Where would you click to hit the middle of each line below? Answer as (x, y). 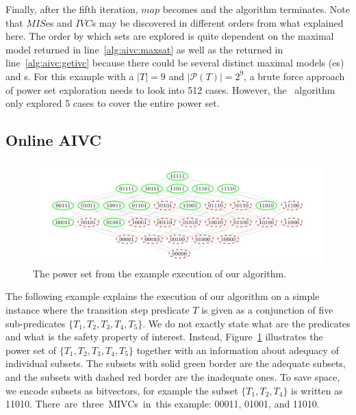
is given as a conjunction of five (267, 309)
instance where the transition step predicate (98, 309)
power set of (31, 350)
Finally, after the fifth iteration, (72, 9)
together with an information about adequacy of (238, 350)
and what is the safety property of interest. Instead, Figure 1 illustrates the (164, 337)
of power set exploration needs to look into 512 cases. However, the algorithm (170, 89)
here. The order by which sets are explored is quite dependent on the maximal (170, 36)
